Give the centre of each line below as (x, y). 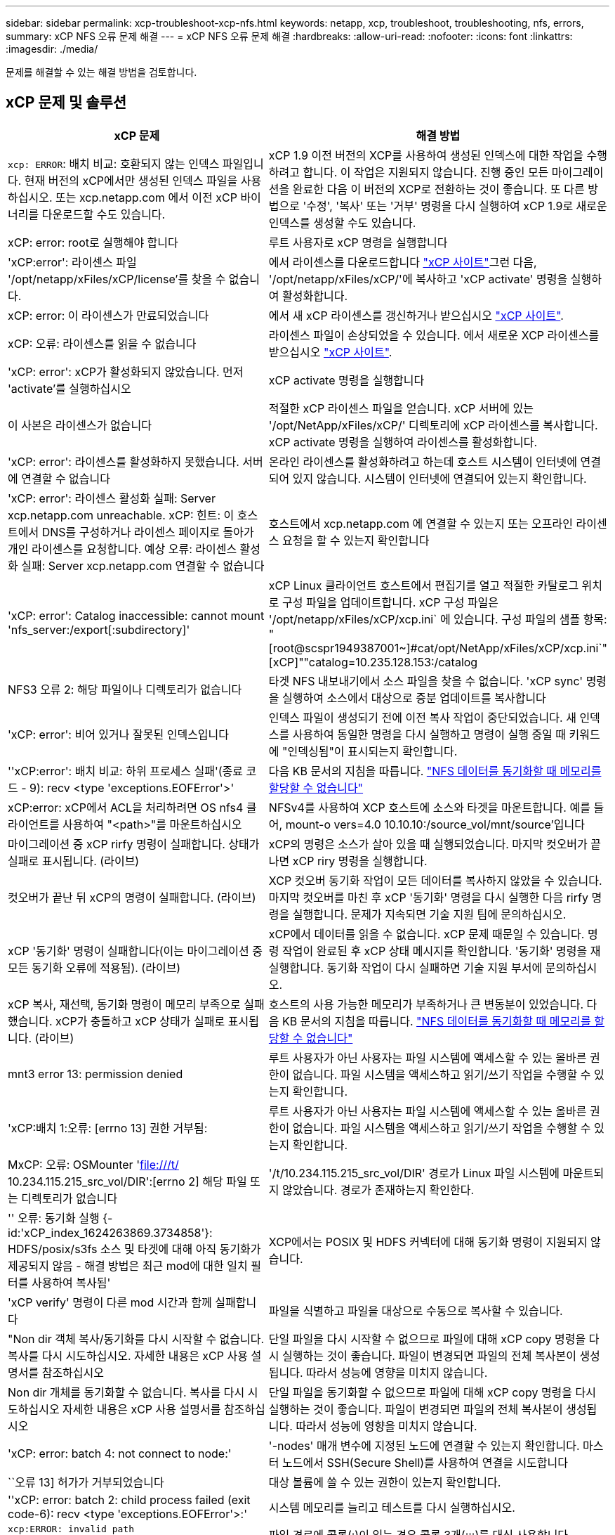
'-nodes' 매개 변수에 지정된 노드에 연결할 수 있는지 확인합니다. (424, 1445)
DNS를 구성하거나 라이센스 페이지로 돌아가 (148, 532)
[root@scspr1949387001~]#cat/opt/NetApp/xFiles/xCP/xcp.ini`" (438, 648)
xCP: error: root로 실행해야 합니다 (93, 242)
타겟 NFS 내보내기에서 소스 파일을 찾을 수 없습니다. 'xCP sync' (426, 681)
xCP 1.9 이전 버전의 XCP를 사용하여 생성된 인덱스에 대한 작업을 (426, 155)
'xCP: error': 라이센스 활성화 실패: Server (112, 498)
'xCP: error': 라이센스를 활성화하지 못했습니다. (124, 461)
